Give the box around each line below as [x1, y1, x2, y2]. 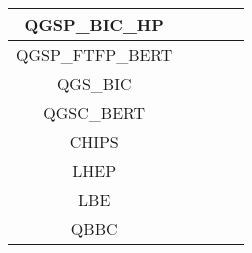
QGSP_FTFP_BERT [16, 43, 173, 66]
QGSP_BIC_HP [24, 13, 164, 36]
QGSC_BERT [43, 101, 146, 124]
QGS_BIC [56, 72, 132, 95]
